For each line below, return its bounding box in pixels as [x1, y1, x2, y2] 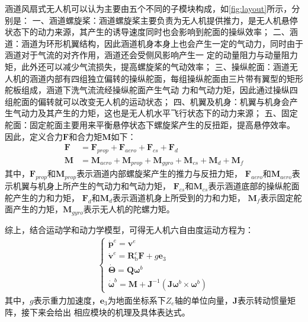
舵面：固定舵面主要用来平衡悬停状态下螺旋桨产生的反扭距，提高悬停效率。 [5, 118, 295, 130]
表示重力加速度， [33, 294, 100, 306]
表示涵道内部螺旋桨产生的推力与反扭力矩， [76, 167, 243, 180]
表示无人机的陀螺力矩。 [83, 203, 175, 215]
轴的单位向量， [174, 294, 233, 306]
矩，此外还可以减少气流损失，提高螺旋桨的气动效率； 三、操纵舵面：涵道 [5, 60, 290, 72]
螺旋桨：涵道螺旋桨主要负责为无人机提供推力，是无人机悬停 [65, 14, 298, 26]
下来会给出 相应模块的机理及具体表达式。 [29, 305, 190, 318]
